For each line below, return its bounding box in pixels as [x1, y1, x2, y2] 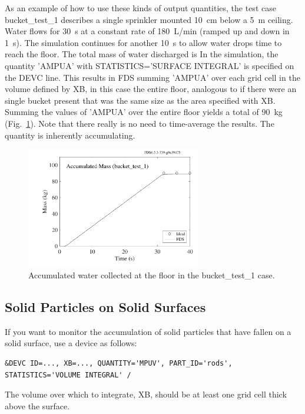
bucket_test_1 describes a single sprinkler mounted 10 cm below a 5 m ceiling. [5, 13, 293, 25]
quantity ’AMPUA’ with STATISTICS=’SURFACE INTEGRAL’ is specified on [5, 59, 294, 71]
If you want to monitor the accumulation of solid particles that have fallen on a [5, 325, 291, 337]
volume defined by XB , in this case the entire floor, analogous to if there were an [5, 83, 297, 95]
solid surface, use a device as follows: [5, 337, 137, 349]
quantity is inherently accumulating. [5, 129, 135, 141]
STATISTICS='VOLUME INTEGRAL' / [5, 370, 131, 379]
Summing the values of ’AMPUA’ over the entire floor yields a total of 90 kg [5, 106, 283, 118]
